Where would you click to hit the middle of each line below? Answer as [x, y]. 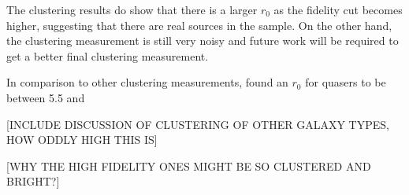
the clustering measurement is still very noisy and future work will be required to [203, 40]
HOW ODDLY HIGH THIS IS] [82, 140]
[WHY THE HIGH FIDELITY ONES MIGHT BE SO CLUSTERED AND [189, 166]
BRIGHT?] [33, 181]
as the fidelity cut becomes [338, 9]
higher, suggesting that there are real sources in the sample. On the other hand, [199, 25]
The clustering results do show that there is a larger [132, 9]
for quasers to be [346, 82]
